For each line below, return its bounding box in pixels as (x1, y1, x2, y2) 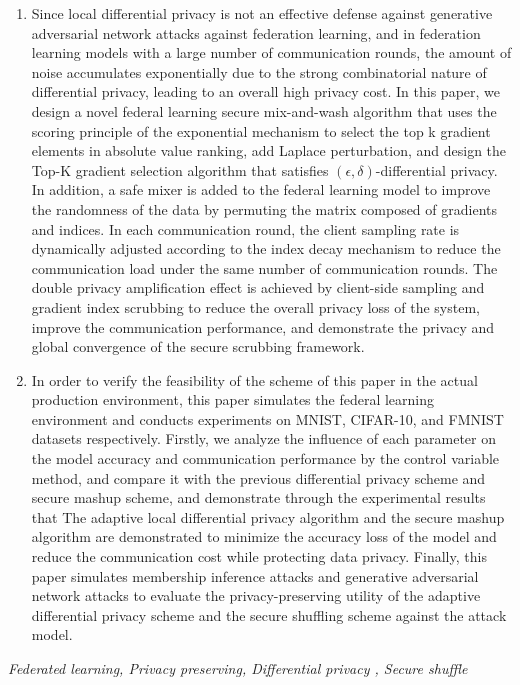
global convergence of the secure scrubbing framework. (31, 336, 365, 357)
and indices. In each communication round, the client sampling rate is (31, 218, 460, 239)
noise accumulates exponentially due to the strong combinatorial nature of (31, 61, 487, 82)
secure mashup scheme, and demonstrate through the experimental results (31, 487, 486, 508)
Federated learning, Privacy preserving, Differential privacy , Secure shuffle (8, 658, 468, 678)
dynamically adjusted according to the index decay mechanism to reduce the (31, 238, 501, 259)
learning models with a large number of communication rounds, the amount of (31, 42, 512, 63)
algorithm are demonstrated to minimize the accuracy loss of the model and (31, 526, 497, 547)
